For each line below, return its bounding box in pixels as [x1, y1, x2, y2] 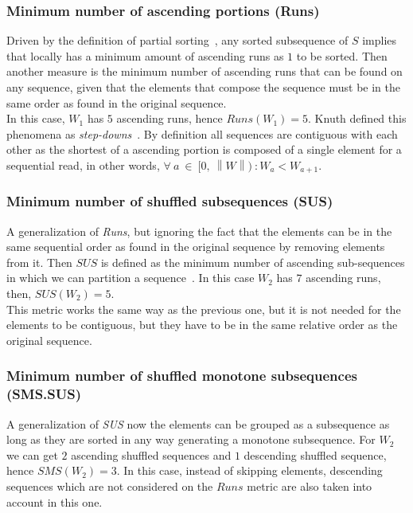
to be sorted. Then [296, 47, 388, 64]
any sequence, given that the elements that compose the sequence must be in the [6, 79, 400, 95]
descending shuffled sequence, [244, 446, 387, 463]
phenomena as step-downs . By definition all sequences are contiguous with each [6, 125, 398, 142]
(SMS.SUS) [6, 384, 82, 404]
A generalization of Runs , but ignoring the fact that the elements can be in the [6, 222, 392, 239]
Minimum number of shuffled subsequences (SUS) [6, 191, 333, 211]
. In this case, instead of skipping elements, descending [116, 462, 383, 479]
